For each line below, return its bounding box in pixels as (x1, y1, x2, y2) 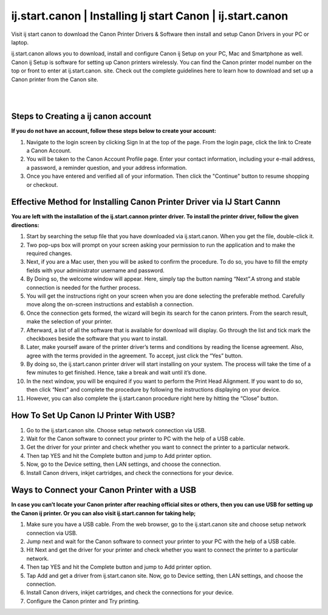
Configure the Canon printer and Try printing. (26, 597, 140, 605)
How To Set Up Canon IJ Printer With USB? (11, 410, 176, 421)
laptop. (11, 38, 29, 46)
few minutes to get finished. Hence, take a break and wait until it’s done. (26, 369, 207, 376)
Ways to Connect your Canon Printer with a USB (11, 485, 197, 496)
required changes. (26, 250, 72, 257)
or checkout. (26, 181, 58, 188)
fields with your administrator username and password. (26, 267, 165, 274)
